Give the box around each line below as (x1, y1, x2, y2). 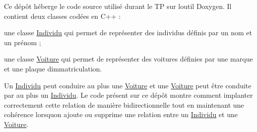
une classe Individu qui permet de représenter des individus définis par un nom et (4, 27, 253, 38)
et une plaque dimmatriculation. (4, 63, 102, 73)
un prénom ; (4, 37, 41, 47)
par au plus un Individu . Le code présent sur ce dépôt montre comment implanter (4, 90, 253, 100)
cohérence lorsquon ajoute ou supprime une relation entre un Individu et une (4, 109, 238, 120)
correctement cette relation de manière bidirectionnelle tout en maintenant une (4, 99, 244, 110)
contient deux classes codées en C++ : (4, 10, 121, 21)
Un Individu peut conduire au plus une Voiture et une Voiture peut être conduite (4, 80, 252, 90)
